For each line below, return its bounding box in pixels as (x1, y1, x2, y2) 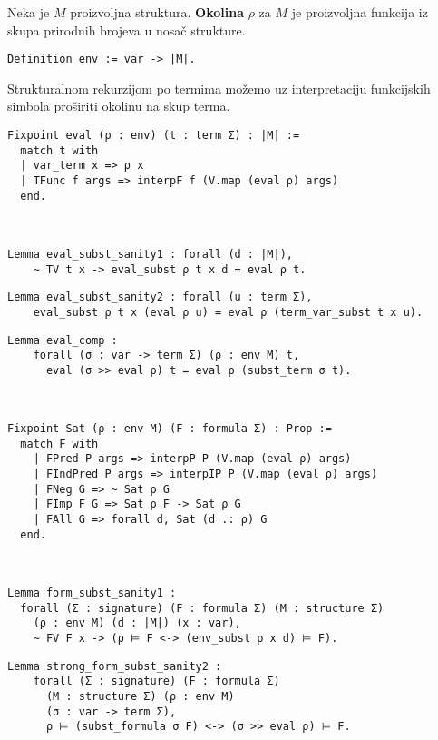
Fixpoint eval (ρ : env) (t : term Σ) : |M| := (7, 129, 300, 143)
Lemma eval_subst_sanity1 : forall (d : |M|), (7, 247, 293, 261)
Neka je (7, 3, 50, 21)
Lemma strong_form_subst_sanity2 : (7, 659, 222, 673)
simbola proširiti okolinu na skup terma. (7, 96, 230, 115)
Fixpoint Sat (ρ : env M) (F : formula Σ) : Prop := (7, 422, 332, 436)
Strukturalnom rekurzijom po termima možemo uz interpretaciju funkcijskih (7, 78, 431, 97)
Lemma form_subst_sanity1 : (7, 586, 177, 599)
